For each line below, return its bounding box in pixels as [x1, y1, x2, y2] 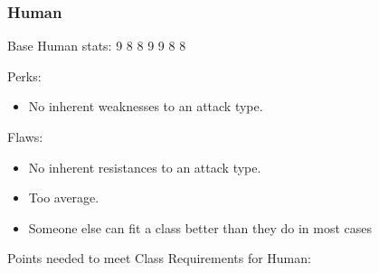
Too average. [28, 188, 99, 207]
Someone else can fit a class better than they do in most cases [28, 218, 372, 237]
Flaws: [7, 127, 43, 146]
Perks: [7, 66, 42, 85]
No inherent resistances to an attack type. [28, 157, 261, 176]
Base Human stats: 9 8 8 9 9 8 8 [7, 36, 186, 55]
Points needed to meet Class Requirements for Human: [7, 249, 311, 268]
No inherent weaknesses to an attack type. [28, 97, 263, 116]
